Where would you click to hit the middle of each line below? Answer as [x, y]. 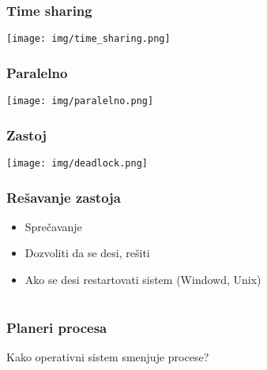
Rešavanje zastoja [64, 197]
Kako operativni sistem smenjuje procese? [108, 357]
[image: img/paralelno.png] [80, 101]
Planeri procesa [57, 327]
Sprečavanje [53, 226]
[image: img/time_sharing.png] [88, 39]
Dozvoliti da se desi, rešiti [87, 253]
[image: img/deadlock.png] [77, 163]
